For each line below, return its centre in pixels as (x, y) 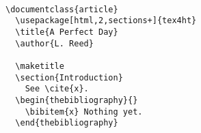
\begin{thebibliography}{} (77, 100)
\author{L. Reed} (54, 43)
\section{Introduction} (69, 77)
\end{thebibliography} (67, 123)
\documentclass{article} (62, 9)
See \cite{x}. (57, 89)
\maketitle (40, 66)
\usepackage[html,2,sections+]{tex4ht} (106, 21)
